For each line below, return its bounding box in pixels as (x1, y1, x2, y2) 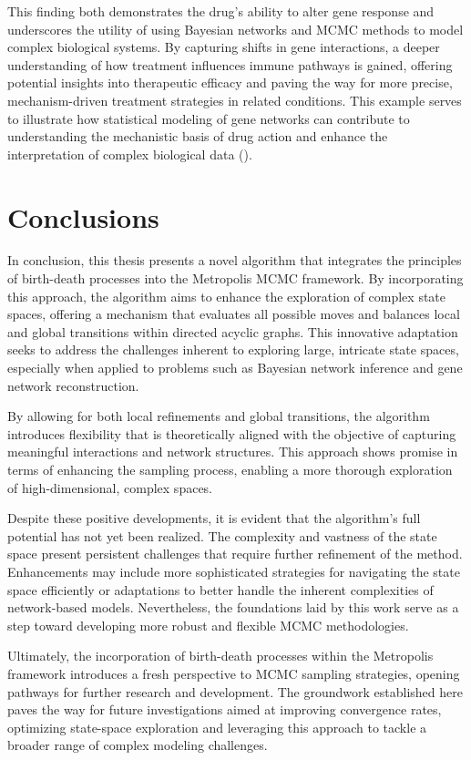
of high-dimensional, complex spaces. (7, 478, 213, 497)
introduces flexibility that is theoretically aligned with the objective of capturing (7, 424, 456, 443)
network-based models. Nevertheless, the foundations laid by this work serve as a (7, 598, 459, 617)
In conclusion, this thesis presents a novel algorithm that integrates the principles (7, 251, 462, 270)
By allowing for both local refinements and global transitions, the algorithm (7, 406, 430, 426)
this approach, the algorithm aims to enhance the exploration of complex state (7, 286, 446, 305)
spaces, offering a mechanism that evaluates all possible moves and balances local (7, 304, 460, 324)
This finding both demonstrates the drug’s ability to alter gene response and (7, 2, 435, 20)
